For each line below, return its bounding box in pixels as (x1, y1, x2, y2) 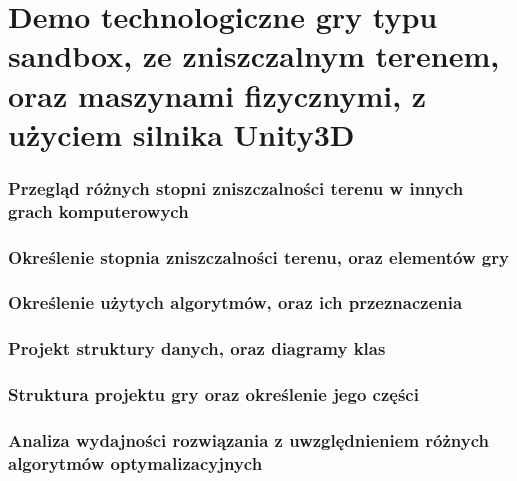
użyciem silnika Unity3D (8, 113, 355, 154)
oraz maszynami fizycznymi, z (8, 74, 427, 115)
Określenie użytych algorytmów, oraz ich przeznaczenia (8, 290, 463, 315)
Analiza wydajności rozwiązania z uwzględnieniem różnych (8, 428, 490, 452)
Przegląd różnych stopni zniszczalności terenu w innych (8, 175, 464, 200)
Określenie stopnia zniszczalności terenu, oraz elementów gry (8, 244, 509, 269)
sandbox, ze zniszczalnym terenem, (8, 35, 500, 76)
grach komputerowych (8, 198, 189, 223)
